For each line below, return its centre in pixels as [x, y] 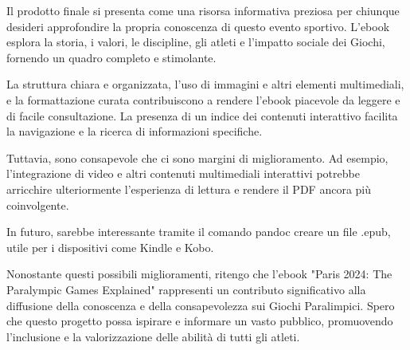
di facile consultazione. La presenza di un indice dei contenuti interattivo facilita [202, 115]
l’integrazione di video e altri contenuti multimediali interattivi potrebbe [183, 173]
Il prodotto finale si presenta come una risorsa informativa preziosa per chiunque [203, 10]
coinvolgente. [38, 204]
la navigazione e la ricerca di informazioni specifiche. [135, 131]
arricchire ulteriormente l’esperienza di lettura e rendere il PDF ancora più [189, 189]
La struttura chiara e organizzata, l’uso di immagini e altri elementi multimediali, [205, 84]
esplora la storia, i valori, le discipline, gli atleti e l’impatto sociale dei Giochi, [196, 42]
